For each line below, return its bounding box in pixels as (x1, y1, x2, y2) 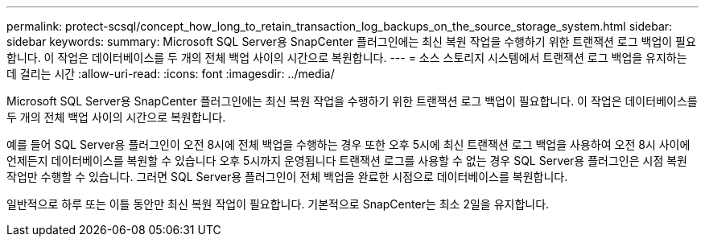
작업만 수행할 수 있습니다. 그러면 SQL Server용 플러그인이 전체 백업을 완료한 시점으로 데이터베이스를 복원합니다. (6, 170, 568, 183)
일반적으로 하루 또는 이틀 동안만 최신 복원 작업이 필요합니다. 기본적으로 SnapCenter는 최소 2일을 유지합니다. (6, 197, 550, 211)
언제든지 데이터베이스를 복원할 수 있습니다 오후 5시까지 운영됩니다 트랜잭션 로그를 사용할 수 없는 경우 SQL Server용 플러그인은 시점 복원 (6, 154, 687, 167)
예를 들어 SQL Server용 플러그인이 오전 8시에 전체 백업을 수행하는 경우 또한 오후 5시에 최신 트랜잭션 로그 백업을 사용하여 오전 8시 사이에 (6, 138, 691, 151)
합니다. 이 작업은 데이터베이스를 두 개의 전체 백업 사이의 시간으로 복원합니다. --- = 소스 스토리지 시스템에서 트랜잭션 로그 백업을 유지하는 (6, 51, 687, 64)
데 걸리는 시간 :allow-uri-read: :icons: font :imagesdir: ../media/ (6, 67, 335, 80)
